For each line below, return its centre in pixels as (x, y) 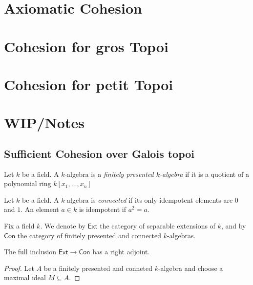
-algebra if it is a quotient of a (204, 174)
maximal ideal (25, 277)
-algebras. (181, 235)
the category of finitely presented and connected (89, 235)
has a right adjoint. (121, 252)
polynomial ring (28, 183)
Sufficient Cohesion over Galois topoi (99, 153)
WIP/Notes (44, 123)
